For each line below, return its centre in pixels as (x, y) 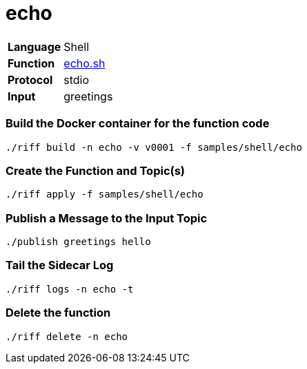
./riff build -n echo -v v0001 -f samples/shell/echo (154, 147)
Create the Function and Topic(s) (96, 170)
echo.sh (85, 63)
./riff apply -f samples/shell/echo (105, 194)
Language (34, 46)
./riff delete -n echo (67, 336)
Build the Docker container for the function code (138, 124)
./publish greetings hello (78, 242)
